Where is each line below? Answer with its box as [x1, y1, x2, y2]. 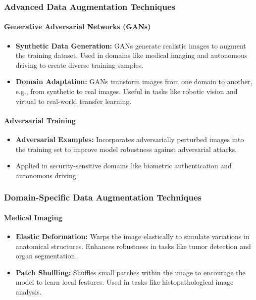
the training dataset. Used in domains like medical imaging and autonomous [15, 50, 248, 60]
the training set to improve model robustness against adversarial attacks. [15, 144, 237, 154]
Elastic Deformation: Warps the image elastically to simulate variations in [15, 231, 250, 242]
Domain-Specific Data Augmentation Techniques [4, 191, 202, 203]
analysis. [15, 286, 42, 297]
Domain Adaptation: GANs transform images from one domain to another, [15, 76, 253, 87]
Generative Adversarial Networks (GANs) [4, 21, 151, 32]
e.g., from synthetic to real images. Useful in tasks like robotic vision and [15, 86, 238, 97]
